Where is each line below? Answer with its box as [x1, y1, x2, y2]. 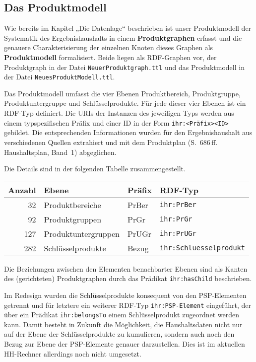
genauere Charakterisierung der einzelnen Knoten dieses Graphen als [4, 42, 213, 53]
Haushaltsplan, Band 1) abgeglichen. [4, 146, 117, 157]
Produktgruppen [44, 213, 102, 225]
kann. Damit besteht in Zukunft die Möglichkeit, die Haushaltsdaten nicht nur [4, 319, 243, 329]
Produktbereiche [44, 199, 101, 211]
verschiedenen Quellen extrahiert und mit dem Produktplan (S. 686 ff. [4, 137, 218, 147]
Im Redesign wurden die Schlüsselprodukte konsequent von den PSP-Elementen [4, 290, 247, 300]
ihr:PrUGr [160, 229, 196, 238]
